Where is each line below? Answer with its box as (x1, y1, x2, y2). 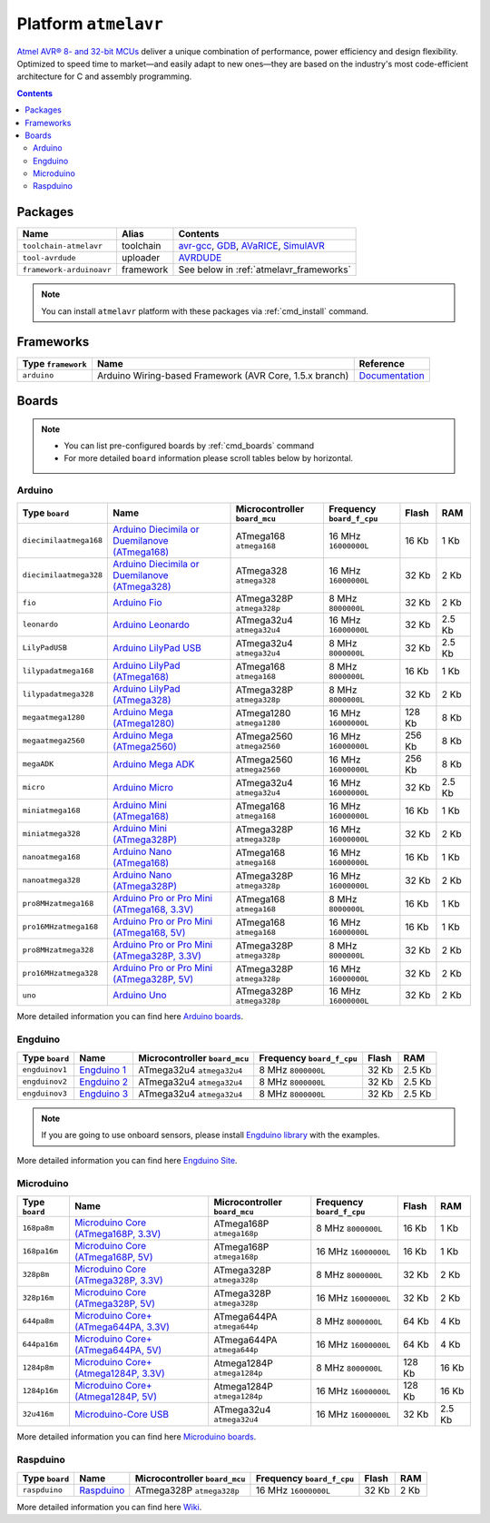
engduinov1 (22, 1065, 68, 1075)
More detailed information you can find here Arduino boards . (16, 1010, 244, 1021)
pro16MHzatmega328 (22, 968, 99, 978)
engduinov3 (22, 1089, 68, 1098)
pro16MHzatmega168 (22, 922, 99, 932)
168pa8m (22, 1223, 54, 1233)
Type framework (22, 357, 87, 369)
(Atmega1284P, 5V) (73, 1390, 158, 1402)
